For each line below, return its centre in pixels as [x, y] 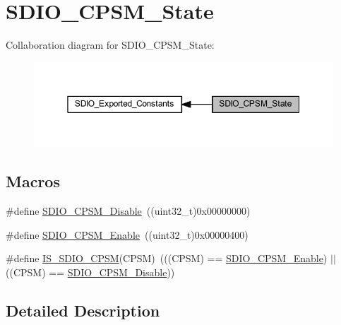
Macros [33, 181]
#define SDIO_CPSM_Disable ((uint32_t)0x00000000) [128, 211]
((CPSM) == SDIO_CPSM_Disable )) [90, 272]
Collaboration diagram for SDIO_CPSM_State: [110, 45]
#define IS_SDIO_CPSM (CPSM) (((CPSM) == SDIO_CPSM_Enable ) [167, 258]
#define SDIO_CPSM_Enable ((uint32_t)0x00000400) [127, 234]
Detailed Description [83, 310]
